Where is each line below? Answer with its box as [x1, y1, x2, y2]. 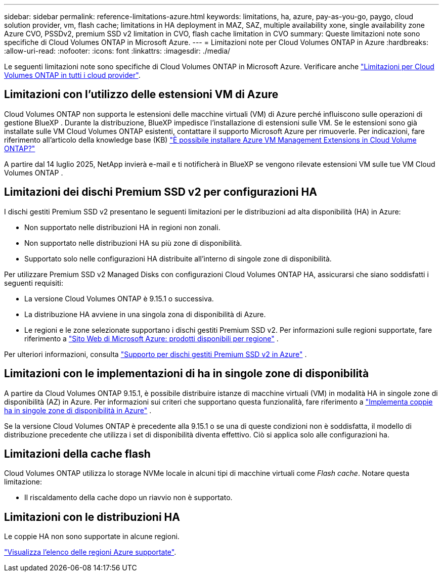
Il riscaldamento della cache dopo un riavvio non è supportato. [24, 493, 233, 502]
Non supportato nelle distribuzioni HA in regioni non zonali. [24, 223, 220, 232]
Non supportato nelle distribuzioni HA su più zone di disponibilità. [24, 238, 242, 247]
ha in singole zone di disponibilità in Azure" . [4, 406, 152, 415]
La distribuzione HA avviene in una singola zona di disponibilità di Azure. [24, 309, 266, 319]
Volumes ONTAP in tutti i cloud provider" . [4, 71, 141, 79]
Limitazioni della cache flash [4, 447, 151, 460]
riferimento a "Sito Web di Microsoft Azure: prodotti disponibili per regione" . [24, 334, 279, 343]
